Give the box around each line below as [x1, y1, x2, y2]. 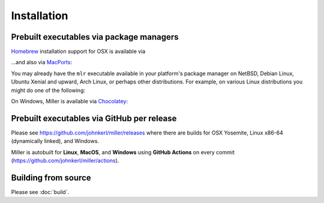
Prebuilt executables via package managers [11, 32, 179, 42]
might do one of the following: [11, 86, 86, 94]
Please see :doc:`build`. [11, 189, 69, 195]
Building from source [11, 172, 91, 183]
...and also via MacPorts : [11, 59, 72, 66]
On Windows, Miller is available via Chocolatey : [11, 98, 128, 105]
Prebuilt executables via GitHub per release [11, 113, 177, 123]
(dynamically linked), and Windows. [11, 138, 99, 145]
